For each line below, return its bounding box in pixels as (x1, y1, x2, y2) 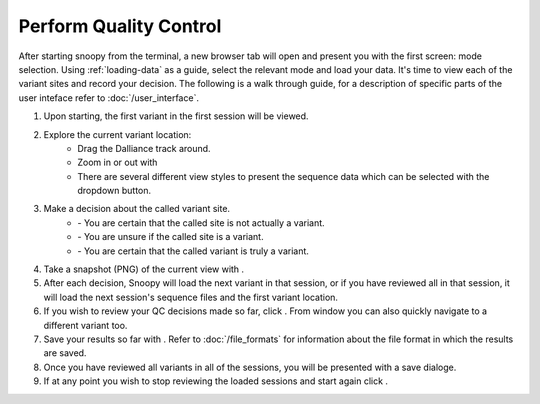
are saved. (43, 347, 87, 359)
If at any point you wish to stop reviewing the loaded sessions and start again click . (43, 375, 389, 387)
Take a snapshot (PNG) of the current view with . (43, 263, 245, 275)
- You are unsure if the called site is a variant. (77, 231, 264, 243)
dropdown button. (77, 185, 152, 197)
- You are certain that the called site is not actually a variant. (77, 216, 325, 229)
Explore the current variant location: (43, 128, 192, 140)
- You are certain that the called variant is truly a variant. (77, 245, 310, 257)
